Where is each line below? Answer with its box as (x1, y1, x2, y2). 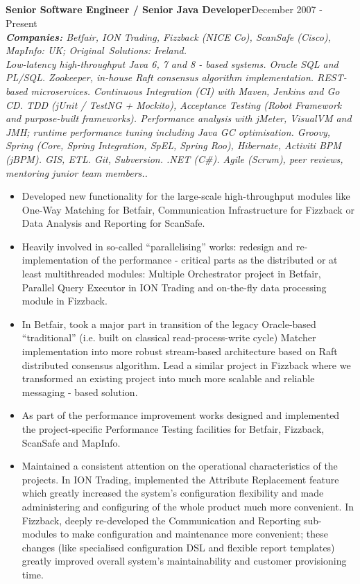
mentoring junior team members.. (6, 165, 148, 180)
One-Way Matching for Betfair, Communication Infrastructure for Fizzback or (22, 202, 354, 216)
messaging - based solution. (22, 384, 138, 399)
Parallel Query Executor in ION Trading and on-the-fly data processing (22, 280, 327, 294)
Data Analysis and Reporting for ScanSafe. (22, 216, 205, 230)
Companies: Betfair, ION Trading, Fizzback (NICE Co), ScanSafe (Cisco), (6, 29, 331, 44)
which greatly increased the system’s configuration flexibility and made (22, 486, 324, 500)
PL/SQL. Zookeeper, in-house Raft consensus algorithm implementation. (6, 70, 314, 85)
